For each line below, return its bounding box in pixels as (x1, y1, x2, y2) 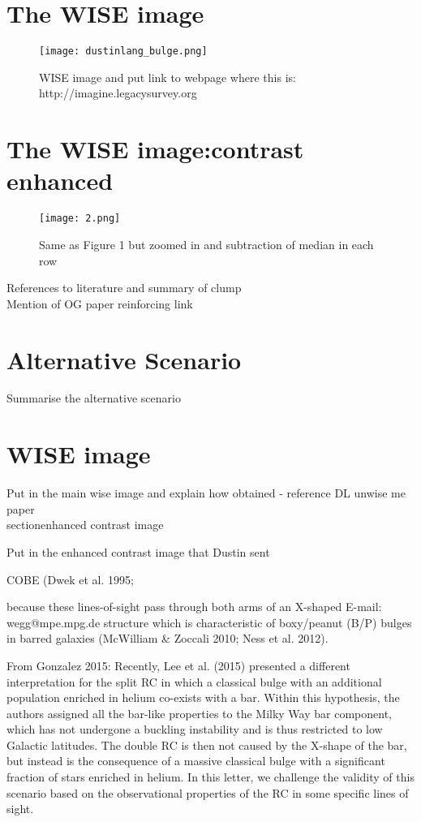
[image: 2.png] (39, 213, 121, 225)
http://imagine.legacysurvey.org (39, 84, 197, 101)
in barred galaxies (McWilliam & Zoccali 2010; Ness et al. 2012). (6, 630, 329, 647)
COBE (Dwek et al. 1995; (6, 570, 134, 587)
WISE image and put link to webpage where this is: (39, 68, 296, 85)
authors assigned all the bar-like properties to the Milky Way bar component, (6, 704, 392, 721)
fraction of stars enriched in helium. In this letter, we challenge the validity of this (6, 768, 415, 785)
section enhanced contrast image (6, 516, 164, 533)
